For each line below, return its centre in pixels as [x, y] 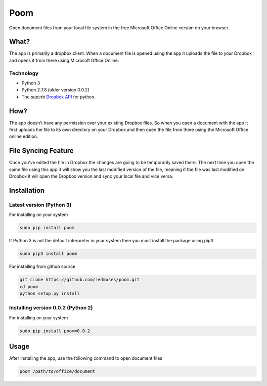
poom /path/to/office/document [58, 371]
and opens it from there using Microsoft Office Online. [64, 60]
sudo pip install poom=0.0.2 [55, 331]
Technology [24, 73]
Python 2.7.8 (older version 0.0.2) [55, 90]
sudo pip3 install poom [48, 254]
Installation [27, 190]
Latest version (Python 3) [40, 205]
